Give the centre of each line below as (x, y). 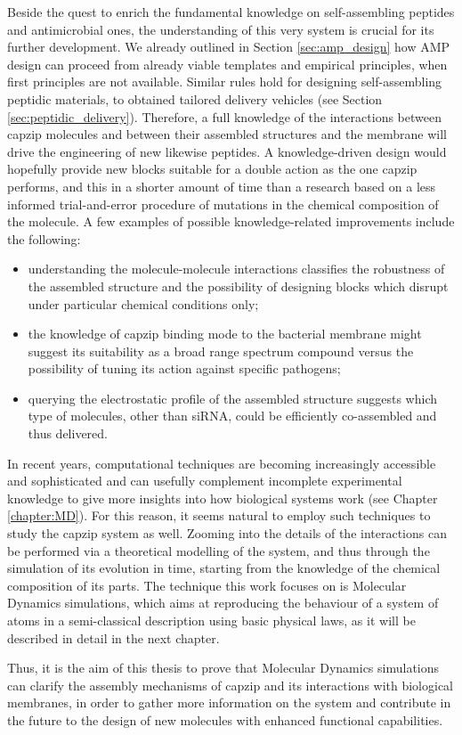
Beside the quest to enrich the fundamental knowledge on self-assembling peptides (231, 12)
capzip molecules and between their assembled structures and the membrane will (227, 134)
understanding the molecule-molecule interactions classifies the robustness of (236, 269)
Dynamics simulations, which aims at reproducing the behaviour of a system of (223, 603)
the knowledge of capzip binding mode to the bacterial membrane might (225, 334)
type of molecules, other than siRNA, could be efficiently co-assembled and (232, 416)
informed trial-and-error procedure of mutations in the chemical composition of (223, 204)
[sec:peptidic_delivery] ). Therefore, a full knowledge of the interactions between (224, 116)
